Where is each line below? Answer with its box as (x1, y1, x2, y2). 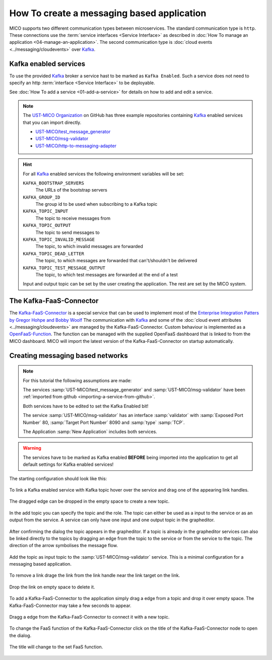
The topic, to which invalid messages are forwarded (35, 244, 144, 250)
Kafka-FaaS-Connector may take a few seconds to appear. (9, 603, 131, 609)
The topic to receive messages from (35, 215, 111, 221)
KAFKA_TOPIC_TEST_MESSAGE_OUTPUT (23, 265, 106, 271)
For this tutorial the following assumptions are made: (23, 377, 132, 383)
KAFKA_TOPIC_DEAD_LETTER (23, 251, 84, 257)
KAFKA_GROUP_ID (23, 194, 60, 200)
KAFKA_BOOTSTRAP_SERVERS (23, 180, 84, 186)
